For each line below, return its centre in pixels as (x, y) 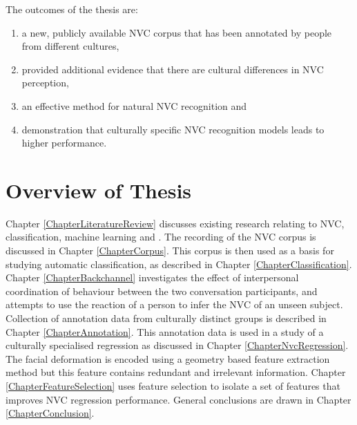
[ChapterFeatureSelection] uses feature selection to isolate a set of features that (173, 386)
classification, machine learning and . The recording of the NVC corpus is (161, 237)
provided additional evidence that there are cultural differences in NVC (173, 69)
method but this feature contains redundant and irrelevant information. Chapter (176, 372)
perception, (45, 83)
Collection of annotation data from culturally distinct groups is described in (166, 318)
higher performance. (64, 143)
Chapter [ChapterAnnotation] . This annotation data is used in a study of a (165, 331)
